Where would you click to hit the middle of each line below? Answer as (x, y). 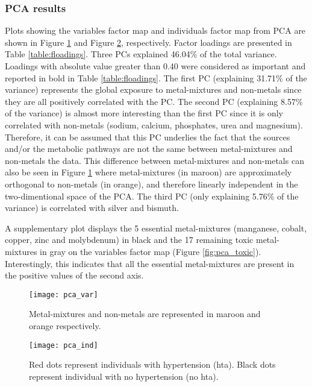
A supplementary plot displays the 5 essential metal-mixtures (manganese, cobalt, (156, 228)
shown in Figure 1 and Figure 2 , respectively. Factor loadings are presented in (148, 42)
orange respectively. (65, 325)
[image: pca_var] (64, 294)
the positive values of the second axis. (74, 275)
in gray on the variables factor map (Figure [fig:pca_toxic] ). (151, 251)
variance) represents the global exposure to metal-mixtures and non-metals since (153, 90)
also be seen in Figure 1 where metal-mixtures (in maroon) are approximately (148, 172)
